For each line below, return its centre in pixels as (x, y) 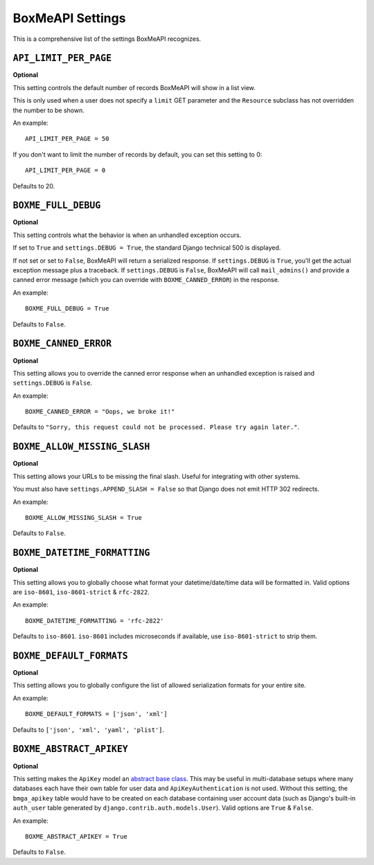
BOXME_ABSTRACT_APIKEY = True (77, 836)
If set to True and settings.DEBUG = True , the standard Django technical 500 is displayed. (147, 248)
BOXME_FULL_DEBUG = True (67, 309)
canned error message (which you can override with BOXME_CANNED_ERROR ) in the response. (146, 280)
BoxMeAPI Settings (69, 18)
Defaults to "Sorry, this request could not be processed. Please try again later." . (156, 427)
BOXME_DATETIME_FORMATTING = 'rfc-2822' (95, 621)
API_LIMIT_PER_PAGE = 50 (67, 139)
